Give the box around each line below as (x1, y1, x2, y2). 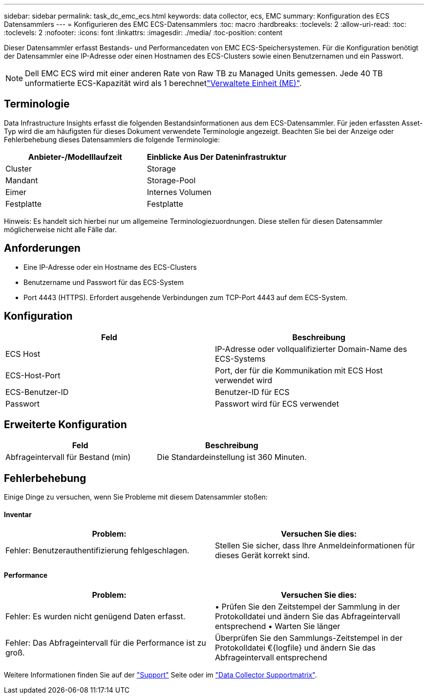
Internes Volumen (147, 187, 212, 197)
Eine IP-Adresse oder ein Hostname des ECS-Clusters (23, 262, 197, 271)
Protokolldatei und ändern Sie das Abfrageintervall (215, 611, 400, 621)
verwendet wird (215, 375, 273, 385)
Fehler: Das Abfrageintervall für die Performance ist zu (5, 637, 206, 648)
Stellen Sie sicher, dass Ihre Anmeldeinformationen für (215, 541, 415, 551)
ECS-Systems (215, 353, 266, 364)
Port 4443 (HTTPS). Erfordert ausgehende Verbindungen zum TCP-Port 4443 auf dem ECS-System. (23, 293, 348, 302)
